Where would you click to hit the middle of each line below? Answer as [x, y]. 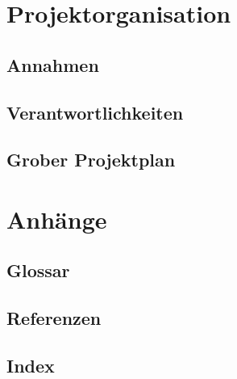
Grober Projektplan [91, 160]
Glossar [38, 270]
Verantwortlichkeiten [95, 112]
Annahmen [53, 64]
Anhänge [57, 219]
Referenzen [54, 318]
